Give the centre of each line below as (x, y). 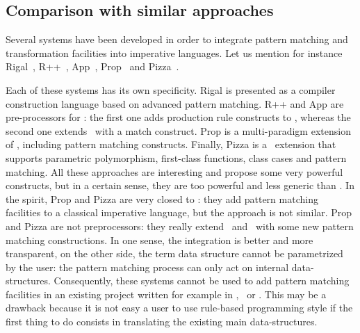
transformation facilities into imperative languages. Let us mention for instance (174, 52)
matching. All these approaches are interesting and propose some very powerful (174, 171)
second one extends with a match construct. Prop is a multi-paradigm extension (178, 130)
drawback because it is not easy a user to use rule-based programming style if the (179, 308)
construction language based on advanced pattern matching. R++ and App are (175, 103)
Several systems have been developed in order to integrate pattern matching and (177, 39)
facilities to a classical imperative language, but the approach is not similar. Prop (179, 212)
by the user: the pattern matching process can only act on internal (147, 267)
